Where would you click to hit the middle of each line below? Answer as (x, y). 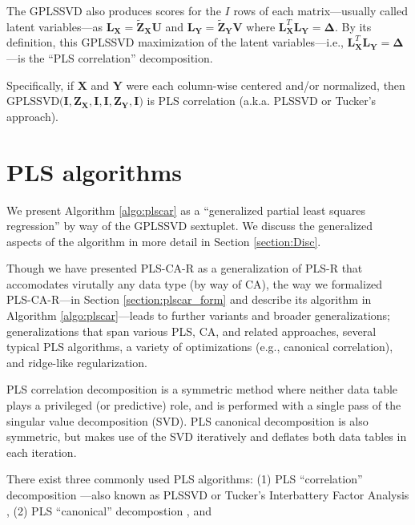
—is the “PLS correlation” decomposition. (110, 58)
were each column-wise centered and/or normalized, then (266, 85)
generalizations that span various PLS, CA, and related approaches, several (191, 331)
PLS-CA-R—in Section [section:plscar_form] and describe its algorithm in (189, 299)
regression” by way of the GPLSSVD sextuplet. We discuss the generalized (190, 226)
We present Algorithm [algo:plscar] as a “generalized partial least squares (186, 210)
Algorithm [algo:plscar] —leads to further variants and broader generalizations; (199, 315)
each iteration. (42, 452)
